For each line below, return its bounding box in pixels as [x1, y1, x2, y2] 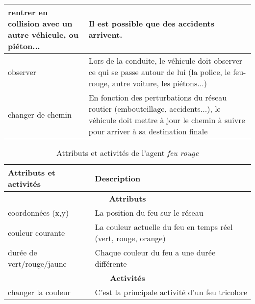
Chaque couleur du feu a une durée [95, 247, 215, 258]
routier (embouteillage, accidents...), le [88, 103, 221, 114]
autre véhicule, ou [8, 29, 79, 40]
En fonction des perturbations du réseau [88, 92, 227, 103]
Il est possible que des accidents [88, 18, 215, 29]
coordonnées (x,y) [8, 207, 69, 218]
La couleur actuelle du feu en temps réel [95, 221, 233, 232]
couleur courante [8, 227, 65, 238]
